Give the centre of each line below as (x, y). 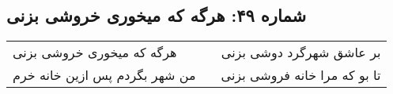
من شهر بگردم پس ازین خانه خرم (104, 75)
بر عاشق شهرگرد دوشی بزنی (301, 52)
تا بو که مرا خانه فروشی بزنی (301, 75)
